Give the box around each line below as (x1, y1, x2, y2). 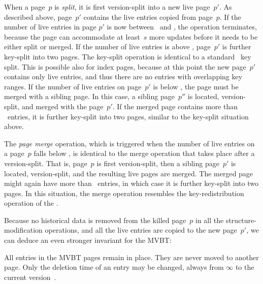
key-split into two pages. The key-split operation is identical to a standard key (4, 51, 251, 61)
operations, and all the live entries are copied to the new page (45, 225, 237, 235)
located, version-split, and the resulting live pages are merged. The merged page (4, 168, 253, 178)
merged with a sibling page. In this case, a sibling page (4, 91, 175, 102)
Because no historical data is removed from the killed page (4, 214, 186, 225)
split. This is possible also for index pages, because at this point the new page (4, 61, 246, 72)
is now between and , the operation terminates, (107, 21, 257, 32)
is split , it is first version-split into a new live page (54, 2, 210, 12)
